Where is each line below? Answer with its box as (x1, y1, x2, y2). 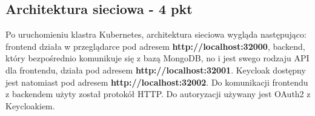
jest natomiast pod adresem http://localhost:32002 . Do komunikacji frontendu (5, 75, 308, 88)
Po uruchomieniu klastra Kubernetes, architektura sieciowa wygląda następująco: (5, 28, 307, 41)
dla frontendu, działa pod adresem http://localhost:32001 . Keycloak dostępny (5, 63, 306, 76)
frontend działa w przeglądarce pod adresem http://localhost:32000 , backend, (5, 39, 305, 52)
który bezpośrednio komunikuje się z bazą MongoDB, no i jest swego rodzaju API (5, 52, 310, 64)
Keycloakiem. (5, 99, 55, 112)
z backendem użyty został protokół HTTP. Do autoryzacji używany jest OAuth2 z (5, 87, 311, 100)
